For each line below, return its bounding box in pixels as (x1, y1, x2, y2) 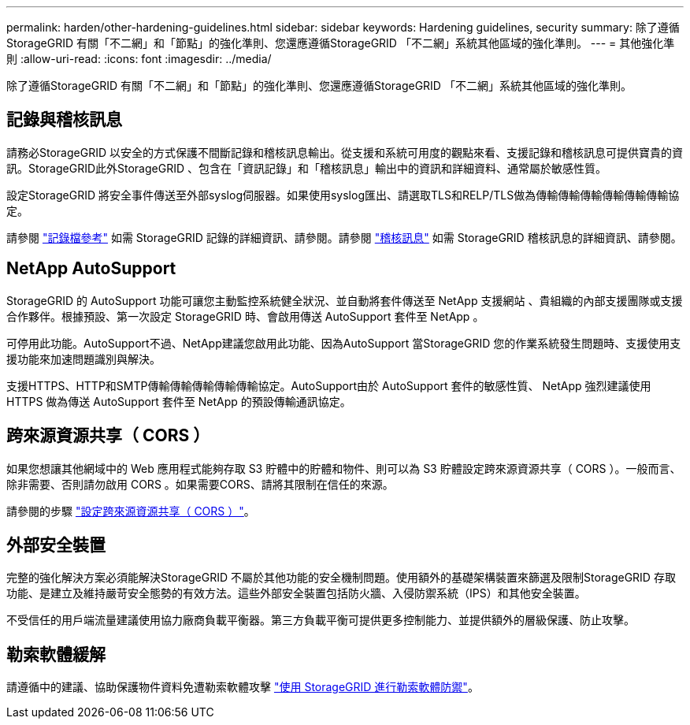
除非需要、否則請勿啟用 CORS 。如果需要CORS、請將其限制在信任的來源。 (6, 477, 394, 491)
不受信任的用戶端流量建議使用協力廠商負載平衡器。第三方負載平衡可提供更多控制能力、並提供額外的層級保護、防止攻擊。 (6, 613, 635, 627)
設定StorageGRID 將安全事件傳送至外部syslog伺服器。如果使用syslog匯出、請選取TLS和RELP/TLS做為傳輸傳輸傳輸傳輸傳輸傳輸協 (6, 188, 680, 202)
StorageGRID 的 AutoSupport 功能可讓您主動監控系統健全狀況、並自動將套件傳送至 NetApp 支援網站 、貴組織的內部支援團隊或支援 (6, 293, 683, 307)
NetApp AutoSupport (6, 258, 176, 279)
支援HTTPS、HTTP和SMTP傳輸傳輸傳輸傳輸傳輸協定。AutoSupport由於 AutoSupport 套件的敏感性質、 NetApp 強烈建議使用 (6, 378, 651, 392)
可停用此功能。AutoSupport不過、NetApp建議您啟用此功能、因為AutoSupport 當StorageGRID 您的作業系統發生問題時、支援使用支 (6, 336, 681, 350)
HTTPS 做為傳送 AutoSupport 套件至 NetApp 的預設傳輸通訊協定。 (6, 394, 351, 408)
